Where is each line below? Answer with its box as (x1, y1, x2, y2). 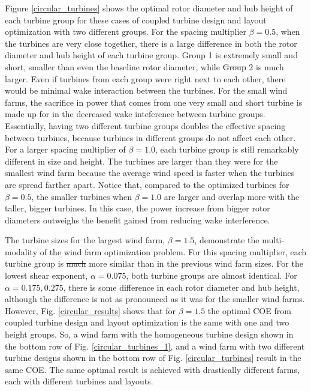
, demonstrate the (194, 234, 259, 246)
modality (5, 245, 38, 258)
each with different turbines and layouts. (5, 375, 153, 387)
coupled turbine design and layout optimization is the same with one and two (5, 316, 289, 329)
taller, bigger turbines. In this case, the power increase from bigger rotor (5, 202, 270, 214)
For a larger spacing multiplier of (5, 143, 126, 156)
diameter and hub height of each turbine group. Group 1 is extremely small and (5, 49, 298, 61)
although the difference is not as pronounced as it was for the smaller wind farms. (5, 292, 305, 305)
